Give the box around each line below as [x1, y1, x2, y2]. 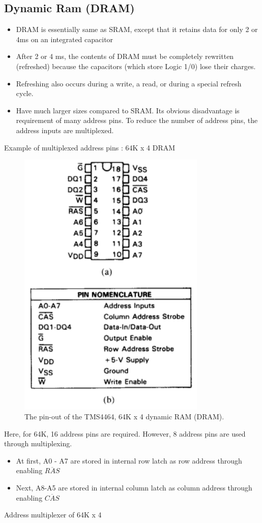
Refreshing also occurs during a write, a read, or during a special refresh [16, 78, 242, 88]
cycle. [16, 88, 34, 99]
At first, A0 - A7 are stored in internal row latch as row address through [16, 455, 242, 466]
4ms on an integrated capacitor [16, 34, 113, 44]
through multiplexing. [4, 438, 72, 449]
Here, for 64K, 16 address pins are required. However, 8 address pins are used [4, 428, 246, 439]
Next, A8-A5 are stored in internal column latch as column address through [16, 482, 252, 493]
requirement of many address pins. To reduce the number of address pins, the [16, 115, 258, 126]
